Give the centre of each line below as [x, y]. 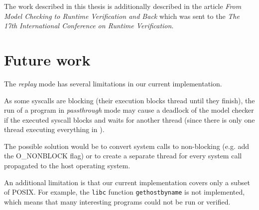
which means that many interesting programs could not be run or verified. [117, 201]
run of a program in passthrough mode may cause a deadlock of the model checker [129, 110]
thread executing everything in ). [54, 129]
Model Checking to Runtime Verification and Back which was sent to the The [122, 16]
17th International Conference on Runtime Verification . [89, 26]
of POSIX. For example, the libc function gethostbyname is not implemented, [125, 192]
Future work [47, 59]
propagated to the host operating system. [67, 166]
